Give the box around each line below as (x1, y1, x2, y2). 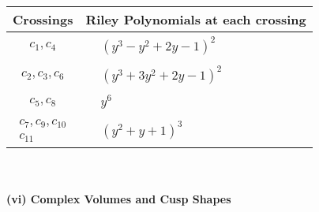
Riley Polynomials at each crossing (85, 10, 306, 28)
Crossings (13, 10, 73, 28)
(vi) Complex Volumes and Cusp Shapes (6, 191, 231, 207)
